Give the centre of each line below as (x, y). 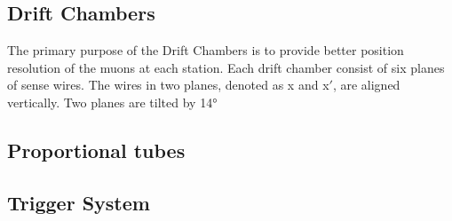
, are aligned (366, 85)
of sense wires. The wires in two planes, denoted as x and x (168, 85)
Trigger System (79, 202)
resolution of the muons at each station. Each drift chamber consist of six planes (226, 67)
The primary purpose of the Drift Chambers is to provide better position (206, 50)
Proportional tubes (96, 150)
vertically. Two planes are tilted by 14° (112, 102)
